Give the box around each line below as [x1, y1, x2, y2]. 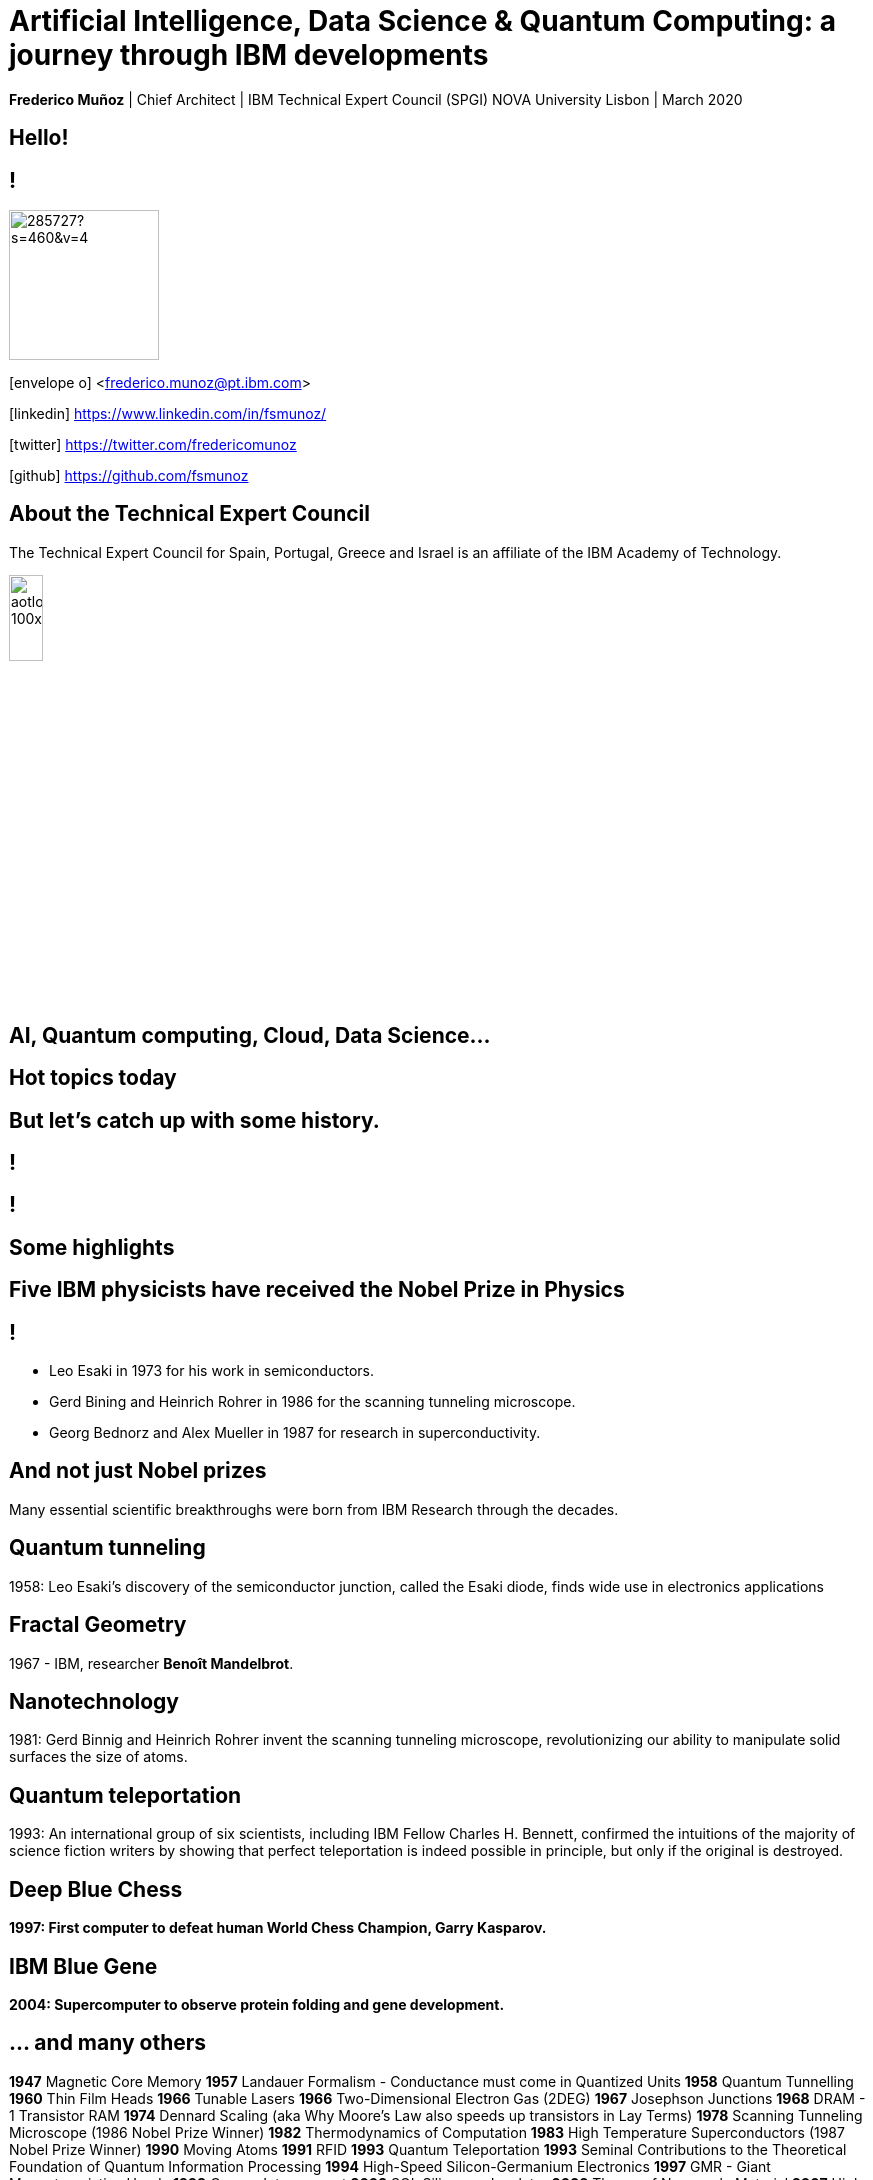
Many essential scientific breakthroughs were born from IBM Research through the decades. [9, 1500, 619, 1518]
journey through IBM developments [9, 38, 489, 72]
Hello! [9, 125, 69, 151]
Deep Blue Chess [9, 1876, 183, 1902]
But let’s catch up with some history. [9, 1107, 380, 1133]
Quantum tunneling [9, 1535, 206, 1561]
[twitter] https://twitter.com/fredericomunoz [9, 436, 297, 454]
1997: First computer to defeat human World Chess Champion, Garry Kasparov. [9, 1919, 547, 1937]
